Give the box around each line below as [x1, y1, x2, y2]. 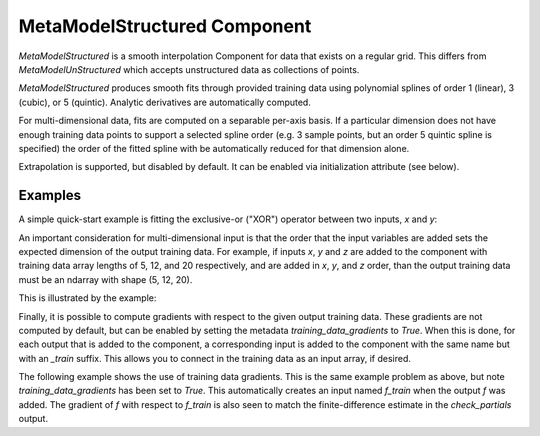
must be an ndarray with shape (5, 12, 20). [18, 273, 193, 285]
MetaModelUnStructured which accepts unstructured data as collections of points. [18, 63, 360, 75]
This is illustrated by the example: [18, 292, 157, 304]
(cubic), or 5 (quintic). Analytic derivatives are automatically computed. [18, 96, 312, 108]
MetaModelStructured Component [18, 15, 312, 37]
